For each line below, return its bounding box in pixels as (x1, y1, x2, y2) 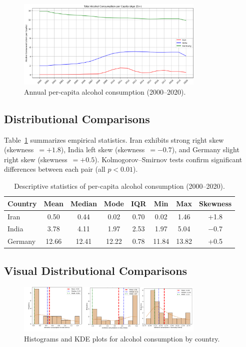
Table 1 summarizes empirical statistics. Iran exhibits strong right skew (4, 134, 224, 145)
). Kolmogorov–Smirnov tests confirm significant (94, 154, 242, 164)
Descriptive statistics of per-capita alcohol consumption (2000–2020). (14, 181, 225, 191)
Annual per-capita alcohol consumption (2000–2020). (24, 86, 186, 97)
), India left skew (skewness (60, 144, 145, 155)
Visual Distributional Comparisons (4, 262, 187, 278)
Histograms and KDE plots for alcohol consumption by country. (24, 333, 220, 343)
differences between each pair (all (4, 164, 105, 174)
